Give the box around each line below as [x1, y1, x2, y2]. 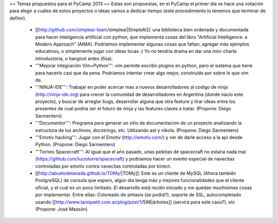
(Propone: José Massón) [35, 206, 88, 212]
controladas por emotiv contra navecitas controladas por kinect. [35, 163, 171, 169]
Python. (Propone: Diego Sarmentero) [35, 141, 115, 148]
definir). [9, 15, 27, 21]
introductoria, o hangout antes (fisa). [35, 55, 113, 62]
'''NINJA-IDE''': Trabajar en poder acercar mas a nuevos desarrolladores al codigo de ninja [35, 84, 228, 90]
